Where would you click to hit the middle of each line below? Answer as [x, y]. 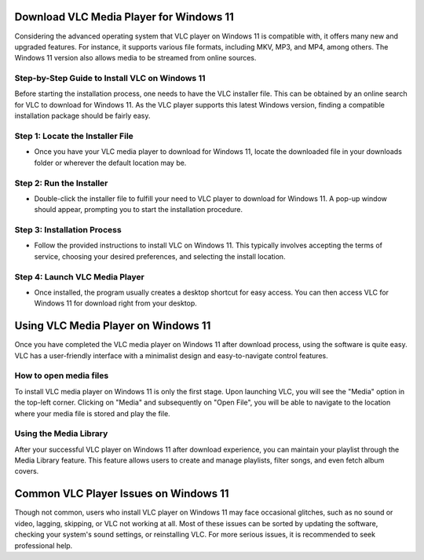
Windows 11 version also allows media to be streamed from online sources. [135, 58]
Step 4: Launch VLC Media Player [79, 276]
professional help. [44, 545]
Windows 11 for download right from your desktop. [116, 303]
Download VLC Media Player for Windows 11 [124, 17]
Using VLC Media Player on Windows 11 [113, 326]
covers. [27, 471]
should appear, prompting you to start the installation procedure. [139, 210]
